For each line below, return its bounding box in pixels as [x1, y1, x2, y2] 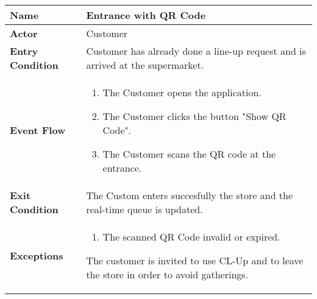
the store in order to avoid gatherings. [86, 267, 249, 281]
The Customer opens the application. [102, 85, 262, 99]
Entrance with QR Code [86, 8, 206, 22]
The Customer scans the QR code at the [102, 147, 276, 161]
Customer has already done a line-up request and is [86, 44, 306, 58]
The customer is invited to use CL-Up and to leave [86, 253, 304, 267]
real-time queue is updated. [86, 202, 203, 216]
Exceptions [10, 248, 63, 262]
